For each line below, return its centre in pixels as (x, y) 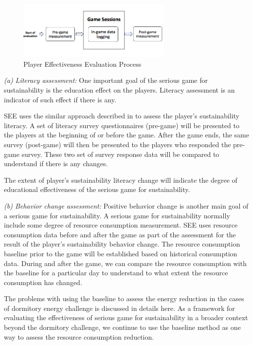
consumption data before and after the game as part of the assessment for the (120, 234)
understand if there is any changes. (56, 163)
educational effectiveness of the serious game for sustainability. (97, 189)
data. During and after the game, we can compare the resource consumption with (125, 263)
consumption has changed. (43, 282)
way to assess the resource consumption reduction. (79, 336)
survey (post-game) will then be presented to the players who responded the (117, 144)
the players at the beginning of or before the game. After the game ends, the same (126, 135)
